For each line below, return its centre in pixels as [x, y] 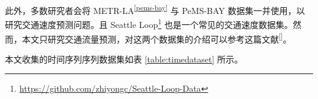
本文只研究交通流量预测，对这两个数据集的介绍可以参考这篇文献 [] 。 [157, 38]
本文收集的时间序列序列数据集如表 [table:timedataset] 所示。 [124, 59]
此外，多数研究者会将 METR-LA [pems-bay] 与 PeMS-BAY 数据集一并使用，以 [155, 9]
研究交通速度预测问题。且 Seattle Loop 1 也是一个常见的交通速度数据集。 [149, 23]
